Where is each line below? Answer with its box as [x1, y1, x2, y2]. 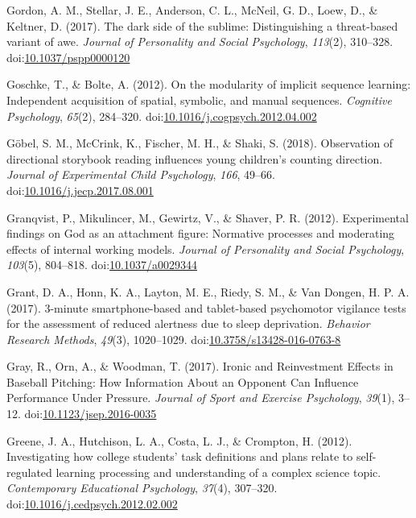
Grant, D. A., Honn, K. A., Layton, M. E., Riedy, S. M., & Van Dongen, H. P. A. [6, 283, 410, 300]
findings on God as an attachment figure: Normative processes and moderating [6, 225, 395, 242]
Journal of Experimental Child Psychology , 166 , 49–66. [6, 166, 275, 183]
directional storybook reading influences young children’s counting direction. [6, 150, 383, 167]
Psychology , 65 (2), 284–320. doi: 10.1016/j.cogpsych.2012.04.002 [6, 107, 317, 124]
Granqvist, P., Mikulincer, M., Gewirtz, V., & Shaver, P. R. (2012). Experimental [6, 209, 409, 226]
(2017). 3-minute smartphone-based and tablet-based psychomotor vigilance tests [6, 299, 406, 316]
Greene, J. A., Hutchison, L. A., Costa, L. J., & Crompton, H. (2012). [6, 432, 352, 449]
